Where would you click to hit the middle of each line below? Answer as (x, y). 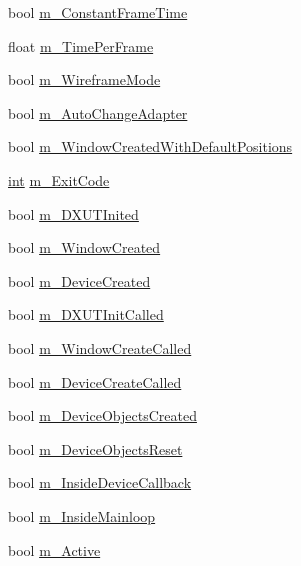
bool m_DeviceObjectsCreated (102, 415)
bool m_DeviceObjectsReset (95, 448)
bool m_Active (54, 549)
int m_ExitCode (59, 179)
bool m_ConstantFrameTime (98, 12)
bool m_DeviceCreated (79, 280)
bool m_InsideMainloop (82, 515)
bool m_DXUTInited (73, 213)
